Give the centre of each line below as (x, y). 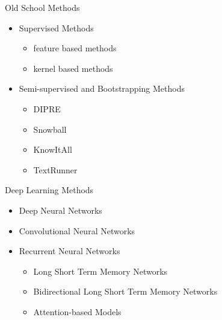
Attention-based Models (77, 311)
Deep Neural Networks (60, 210)
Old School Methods (42, 7)
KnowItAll (53, 149)
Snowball (50, 129)
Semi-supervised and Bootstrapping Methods (102, 88)
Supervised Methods (56, 27)
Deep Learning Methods (49, 190)
